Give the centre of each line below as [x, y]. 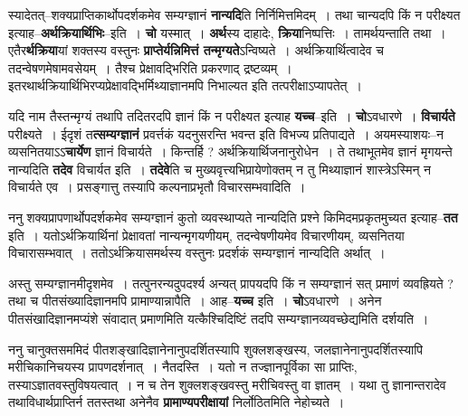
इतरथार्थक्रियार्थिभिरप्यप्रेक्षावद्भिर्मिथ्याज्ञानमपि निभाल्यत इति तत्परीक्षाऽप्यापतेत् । [185, 85]
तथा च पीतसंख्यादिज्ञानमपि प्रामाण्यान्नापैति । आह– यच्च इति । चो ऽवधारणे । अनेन [195, 301]
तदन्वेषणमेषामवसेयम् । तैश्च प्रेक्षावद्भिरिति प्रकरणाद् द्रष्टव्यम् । [150, 67]
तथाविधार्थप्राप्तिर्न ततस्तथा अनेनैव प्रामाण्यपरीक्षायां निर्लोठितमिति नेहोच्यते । [177, 402]
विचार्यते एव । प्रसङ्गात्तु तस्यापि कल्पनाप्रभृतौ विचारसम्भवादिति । [157, 187]
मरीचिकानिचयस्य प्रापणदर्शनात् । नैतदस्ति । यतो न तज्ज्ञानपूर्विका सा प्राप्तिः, [183, 367]
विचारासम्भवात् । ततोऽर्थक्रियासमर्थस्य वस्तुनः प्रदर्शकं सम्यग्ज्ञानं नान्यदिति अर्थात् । [197, 253]
